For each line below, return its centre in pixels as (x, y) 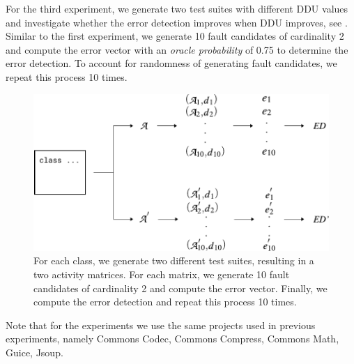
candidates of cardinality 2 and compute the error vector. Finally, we (180, 288)
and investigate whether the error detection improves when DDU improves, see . (177, 22)
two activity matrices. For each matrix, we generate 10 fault (162, 274)
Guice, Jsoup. (34, 352)
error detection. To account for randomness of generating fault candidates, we (171, 63)
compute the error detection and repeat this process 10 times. (165, 302)
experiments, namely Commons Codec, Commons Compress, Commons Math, (172, 339)
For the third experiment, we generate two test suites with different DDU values (177, 8)
